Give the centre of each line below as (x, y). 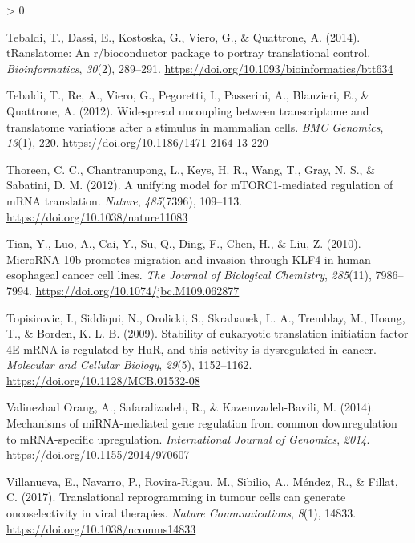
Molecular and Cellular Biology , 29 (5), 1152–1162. (129, 365)
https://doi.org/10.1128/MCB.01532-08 (103, 380)
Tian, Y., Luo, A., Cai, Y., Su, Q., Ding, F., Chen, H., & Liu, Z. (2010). (184, 243)
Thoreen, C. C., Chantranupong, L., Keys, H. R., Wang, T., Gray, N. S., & (191, 169)
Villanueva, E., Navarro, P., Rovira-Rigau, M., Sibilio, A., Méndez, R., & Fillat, (202, 481)
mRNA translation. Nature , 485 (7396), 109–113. (125, 200)
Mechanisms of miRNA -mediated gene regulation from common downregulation (202, 423)
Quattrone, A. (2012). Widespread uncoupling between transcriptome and (188, 110)
